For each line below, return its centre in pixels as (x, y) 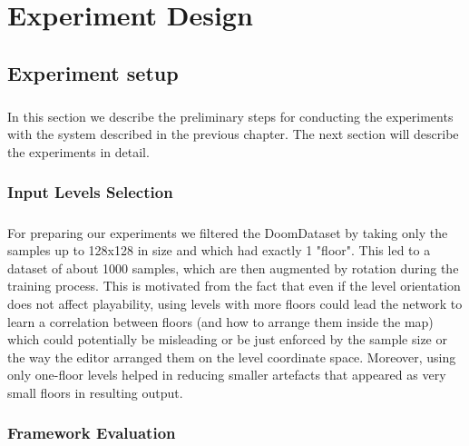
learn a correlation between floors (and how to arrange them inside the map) (220, 321)
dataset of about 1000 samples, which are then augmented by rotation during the (233, 268)
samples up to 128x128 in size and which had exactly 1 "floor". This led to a (219, 250)
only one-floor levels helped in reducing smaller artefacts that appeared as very (227, 375)
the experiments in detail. (78, 151)
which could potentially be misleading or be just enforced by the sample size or (227, 339)
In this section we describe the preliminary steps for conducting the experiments (230, 116)
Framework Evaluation (92, 433)
